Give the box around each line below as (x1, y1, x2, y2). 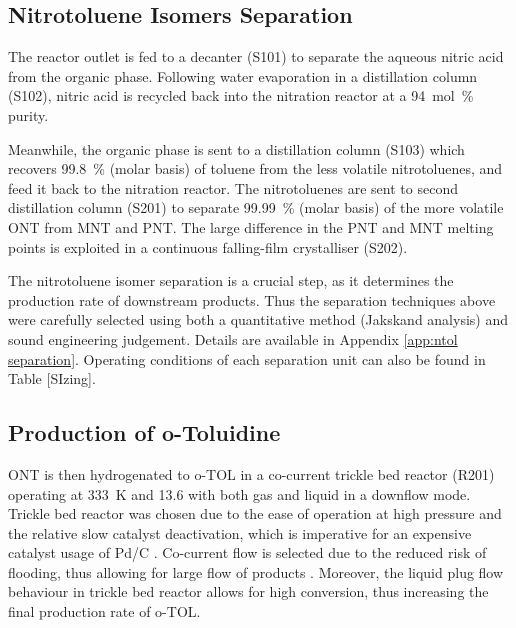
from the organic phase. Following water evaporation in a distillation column (8, 65, 478, 86)
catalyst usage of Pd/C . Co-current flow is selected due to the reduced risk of (8, 542, 487, 563)
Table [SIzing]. (8, 368, 96, 389)
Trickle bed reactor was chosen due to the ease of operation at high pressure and (8, 503, 502, 524)
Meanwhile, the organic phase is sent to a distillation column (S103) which (8, 138, 465, 159)
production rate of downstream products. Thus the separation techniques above (8, 289, 496, 310)
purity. (8, 104, 49, 125)
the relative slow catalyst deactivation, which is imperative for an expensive (8, 522, 472, 543)
